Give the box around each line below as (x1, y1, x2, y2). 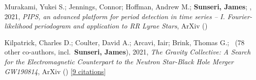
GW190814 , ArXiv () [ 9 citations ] (4, 66, 106, 76)
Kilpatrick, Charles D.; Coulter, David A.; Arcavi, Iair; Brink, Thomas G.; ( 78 (4, 37, 245, 47)
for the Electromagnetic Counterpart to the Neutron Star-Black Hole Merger (4, 56, 234, 66)
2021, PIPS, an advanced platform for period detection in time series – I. (4, 11, 225, 21)
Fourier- (227, 11, 253, 21)
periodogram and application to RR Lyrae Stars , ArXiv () (34, 21, 208, 31)
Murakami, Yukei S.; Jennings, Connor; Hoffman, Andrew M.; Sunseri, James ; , (4, 1, 252, 11)
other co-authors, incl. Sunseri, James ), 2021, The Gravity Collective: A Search (4, 47, 251, 57)
